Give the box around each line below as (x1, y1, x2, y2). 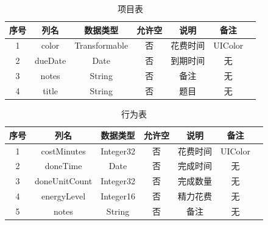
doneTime (44, 159, 82, 172)
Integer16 (100, 190, 135, 202)
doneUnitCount (35, 175, 93, 187)
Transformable (74, 39, 129, 52)
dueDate (35, 54, 66, 67)
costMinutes (41, 144, 86, 157)
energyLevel (41, 190, 86, 202)
